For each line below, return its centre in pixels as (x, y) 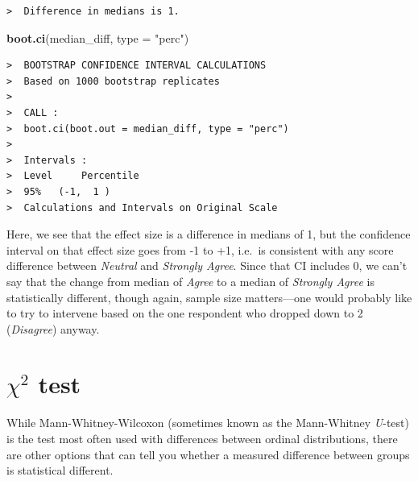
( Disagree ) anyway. (53, 328)
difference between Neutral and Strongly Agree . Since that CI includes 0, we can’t (207, 265)
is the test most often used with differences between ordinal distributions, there (202, 438)
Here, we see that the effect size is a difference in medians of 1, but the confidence (209, 234)
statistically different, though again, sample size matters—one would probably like (209, 297)
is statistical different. (60, 470)
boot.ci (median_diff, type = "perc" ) (98, 37)
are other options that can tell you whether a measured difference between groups (208, 454)
